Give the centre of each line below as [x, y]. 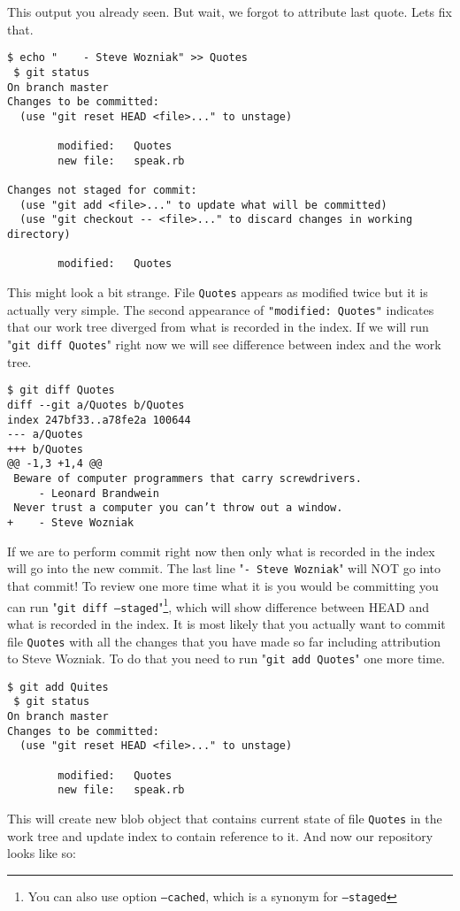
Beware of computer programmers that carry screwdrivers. [188, 479]
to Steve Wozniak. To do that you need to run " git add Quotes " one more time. [226, 658]
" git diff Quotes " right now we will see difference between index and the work [224, 344]
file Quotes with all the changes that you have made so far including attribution [224, 641]
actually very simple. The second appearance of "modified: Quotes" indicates [221, 309]
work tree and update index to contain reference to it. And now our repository [220, 835]
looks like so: [42, 853]
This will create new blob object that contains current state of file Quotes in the [225, 819]
